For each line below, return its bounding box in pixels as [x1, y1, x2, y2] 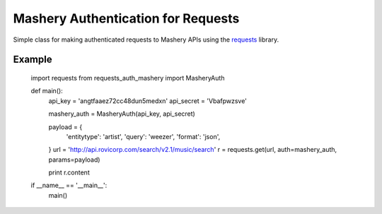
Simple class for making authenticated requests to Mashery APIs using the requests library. [13, 35, 279, 44]
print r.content [48, 168, 90, 177]
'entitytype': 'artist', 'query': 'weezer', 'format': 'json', [66, 132, 221, 141]
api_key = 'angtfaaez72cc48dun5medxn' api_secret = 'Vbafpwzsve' [48, 96, 248, 105]
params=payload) [48, 155, 100, 164]
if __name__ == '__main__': [30, 181, 108, 190]
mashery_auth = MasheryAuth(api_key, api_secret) [48, 109, 196, 118]
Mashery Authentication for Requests [13, 11, 240, 26]
